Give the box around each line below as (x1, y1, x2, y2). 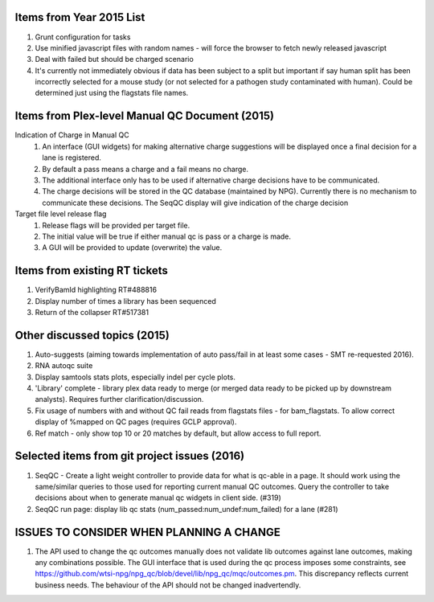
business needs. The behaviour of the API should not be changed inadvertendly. (35, 579, 301, 590)
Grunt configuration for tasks (35, 32, 131, 42)
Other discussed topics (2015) (14, 328, 170, 342)
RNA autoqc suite (35, 361, 93, 371)
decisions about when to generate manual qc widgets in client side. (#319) (35, 493, 281, 502)
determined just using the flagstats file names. (35, 88, 189, 98)
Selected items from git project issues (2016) (14, 449, 245, 463)
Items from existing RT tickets (14, 264, 168, 277)
